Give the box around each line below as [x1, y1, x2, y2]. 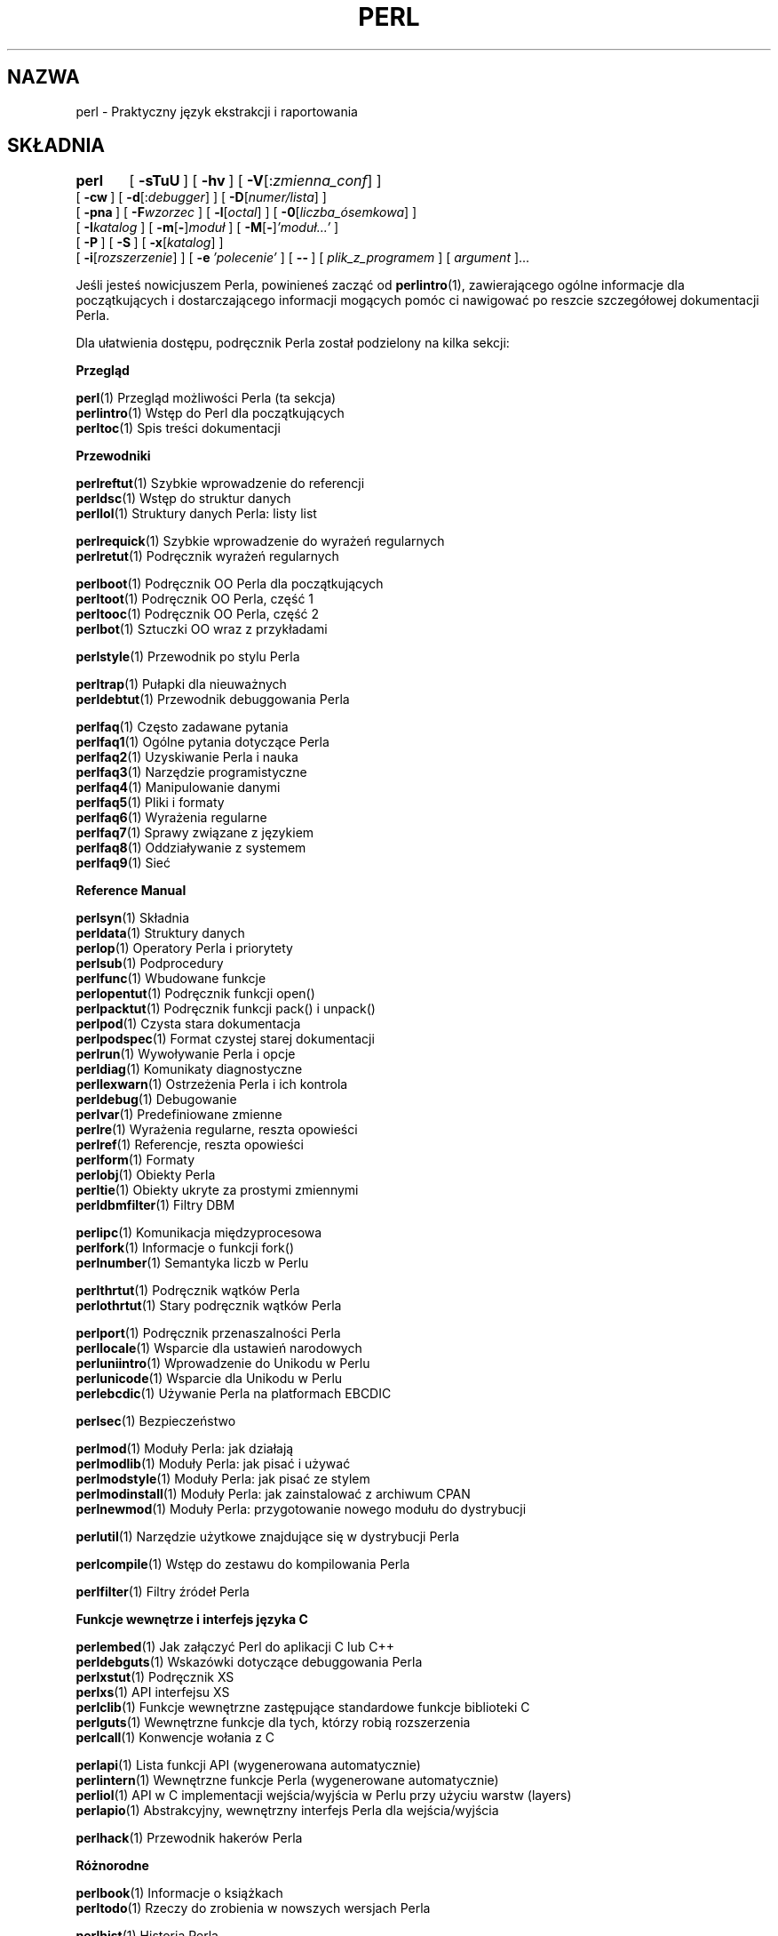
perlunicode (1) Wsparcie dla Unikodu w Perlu [75, 1371, 343, 1387]
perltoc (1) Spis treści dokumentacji [75, 420, 281, 436]
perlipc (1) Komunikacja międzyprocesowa [75, 1225, 322, 1241]
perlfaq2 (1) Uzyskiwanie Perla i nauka [75, 749, 298, 765]
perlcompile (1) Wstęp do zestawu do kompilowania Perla [75, 1556, 410, 1572]
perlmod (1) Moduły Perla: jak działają [75, 1441, 294, 1457]
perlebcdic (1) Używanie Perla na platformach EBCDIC [75, 1386, 392, 1402]
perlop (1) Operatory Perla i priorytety [75, 940, 293, 956]
